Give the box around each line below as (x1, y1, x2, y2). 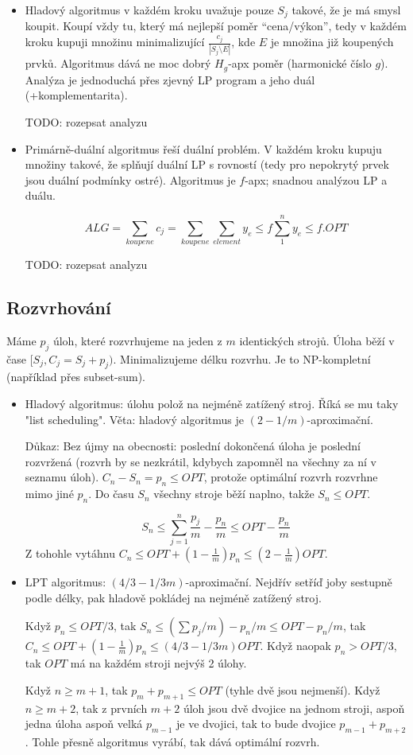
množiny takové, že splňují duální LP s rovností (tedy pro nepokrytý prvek (25, 156, 389, 173)
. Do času (88, 485, 134, 502)
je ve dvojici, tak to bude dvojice (176, 715, 336, 732)
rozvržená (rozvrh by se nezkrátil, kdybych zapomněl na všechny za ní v (25, 453, 376, 469)
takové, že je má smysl (291, 2, 401, 18)
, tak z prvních (75, 699, 148, 716)
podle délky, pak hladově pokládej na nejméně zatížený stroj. (25, 589, 322, 605)
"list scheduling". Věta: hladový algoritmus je (25, 411, 244, 427)
